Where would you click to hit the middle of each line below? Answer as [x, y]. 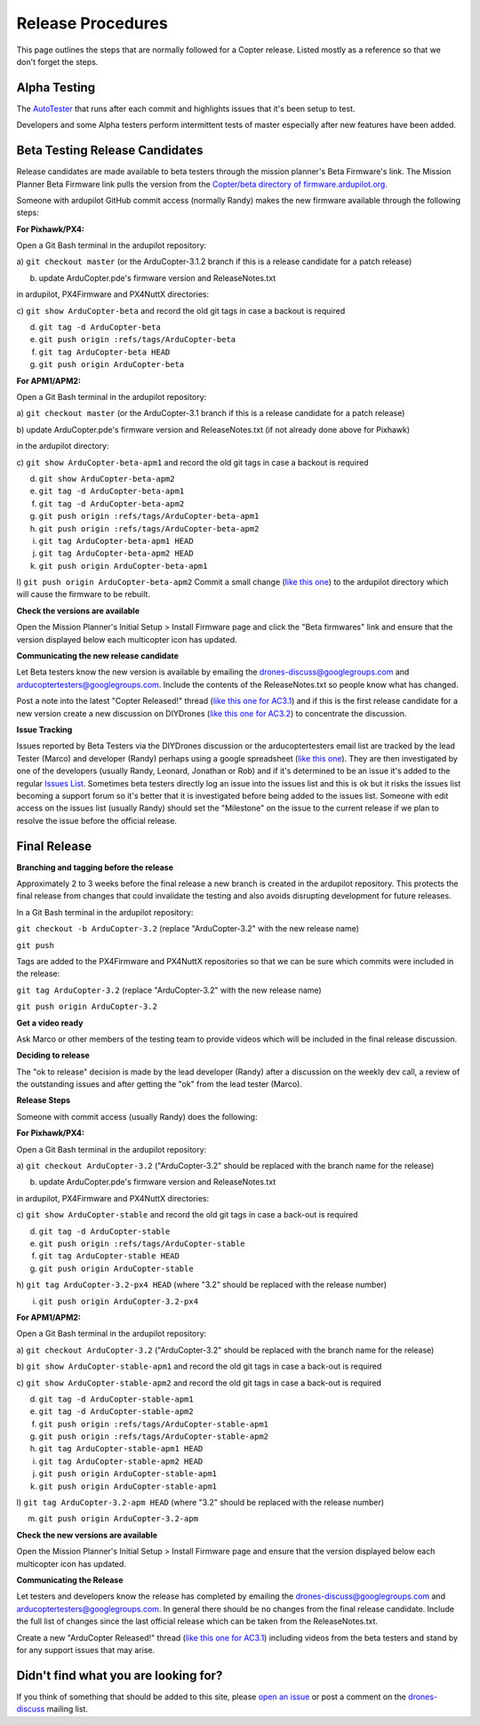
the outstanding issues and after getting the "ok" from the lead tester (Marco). [159, 1084]
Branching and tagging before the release [95, 867]
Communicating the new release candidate [98, 656]
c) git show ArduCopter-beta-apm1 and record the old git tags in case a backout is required [192, 462]
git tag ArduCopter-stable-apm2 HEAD [121, 1461]
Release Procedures [92, 23]
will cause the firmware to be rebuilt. [84, 595]
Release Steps [44, 1100]
